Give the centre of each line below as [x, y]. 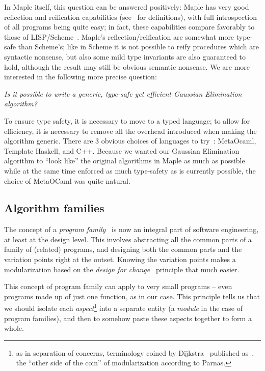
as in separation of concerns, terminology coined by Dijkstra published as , [135, 352]
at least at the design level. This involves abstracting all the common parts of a [128, 239]
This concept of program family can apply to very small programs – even [118, 286]
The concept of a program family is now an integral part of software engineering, [131, 229]
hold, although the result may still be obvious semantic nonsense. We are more [127, 66]
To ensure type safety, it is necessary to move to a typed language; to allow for [127, 120]
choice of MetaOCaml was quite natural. [67, 180]
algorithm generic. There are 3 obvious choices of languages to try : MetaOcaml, [130, 141]
